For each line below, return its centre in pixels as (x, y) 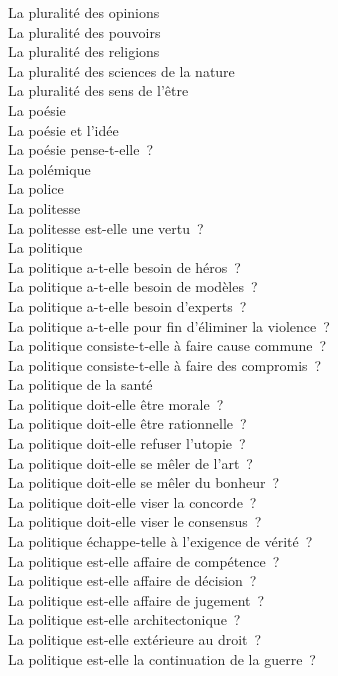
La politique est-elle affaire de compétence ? (144, 560)
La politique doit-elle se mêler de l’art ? (130, 462)
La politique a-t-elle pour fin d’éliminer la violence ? (169, 325)
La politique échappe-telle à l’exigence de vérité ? (160, 541)
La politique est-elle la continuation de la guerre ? (162, 658)
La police (36, 188)
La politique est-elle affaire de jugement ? (136, 599)
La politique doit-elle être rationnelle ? (127, 423)
